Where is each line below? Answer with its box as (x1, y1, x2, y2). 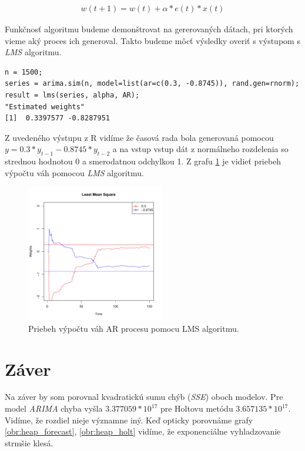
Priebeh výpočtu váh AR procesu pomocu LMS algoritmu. (28, 322, 239, 334)
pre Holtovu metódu (160, 402, 233, 415)
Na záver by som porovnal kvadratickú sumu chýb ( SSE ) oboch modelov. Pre (5, 391, 283, 403)
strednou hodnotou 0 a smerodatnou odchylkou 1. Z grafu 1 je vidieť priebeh (5, 155, 281, 167)
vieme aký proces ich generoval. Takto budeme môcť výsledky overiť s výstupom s (5, 34, 300, 46)
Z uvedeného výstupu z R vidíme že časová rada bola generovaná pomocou (5, 131, 274, 143)
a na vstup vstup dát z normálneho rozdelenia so (112, 143, 289, 155)
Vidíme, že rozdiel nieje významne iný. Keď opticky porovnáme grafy (5, 413, 253, 426)
